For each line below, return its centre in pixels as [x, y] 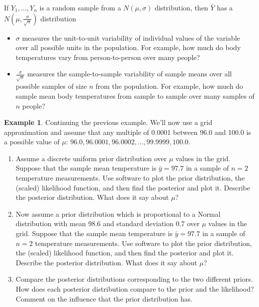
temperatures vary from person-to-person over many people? [108, 57]
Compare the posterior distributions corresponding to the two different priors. [134, 279]
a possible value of [32, 142]
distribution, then [181, 7]
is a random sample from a [80, 7]
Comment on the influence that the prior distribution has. [104, 298]
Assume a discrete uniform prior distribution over [91, 158]
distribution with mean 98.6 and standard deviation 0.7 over [108, 223]
